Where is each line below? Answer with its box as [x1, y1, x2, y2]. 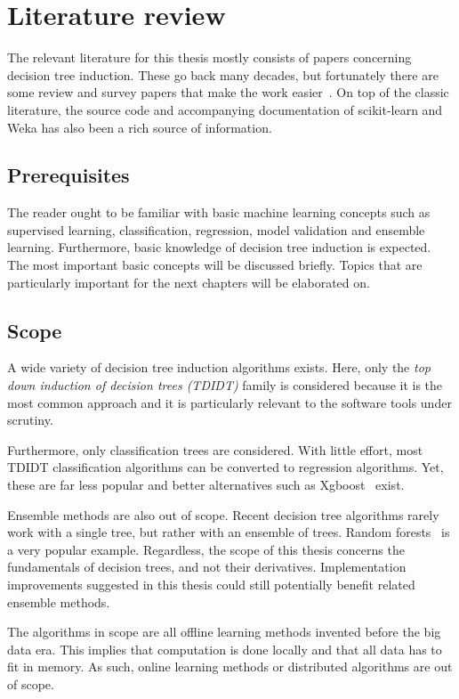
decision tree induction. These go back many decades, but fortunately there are [7, 65, 439, 84]
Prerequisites [7, 161, 130, 189]
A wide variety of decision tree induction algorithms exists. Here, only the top [7, 358, 431, 377]
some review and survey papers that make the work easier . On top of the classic [7, 83, 449, 102]
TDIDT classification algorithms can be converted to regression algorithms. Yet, [7, 458, 444, 476]
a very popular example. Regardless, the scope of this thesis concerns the [7, 540, 405, 558]
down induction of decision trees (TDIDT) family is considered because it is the [7, 376, 443, 394]
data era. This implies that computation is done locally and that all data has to [7, 639, 442, 658]
